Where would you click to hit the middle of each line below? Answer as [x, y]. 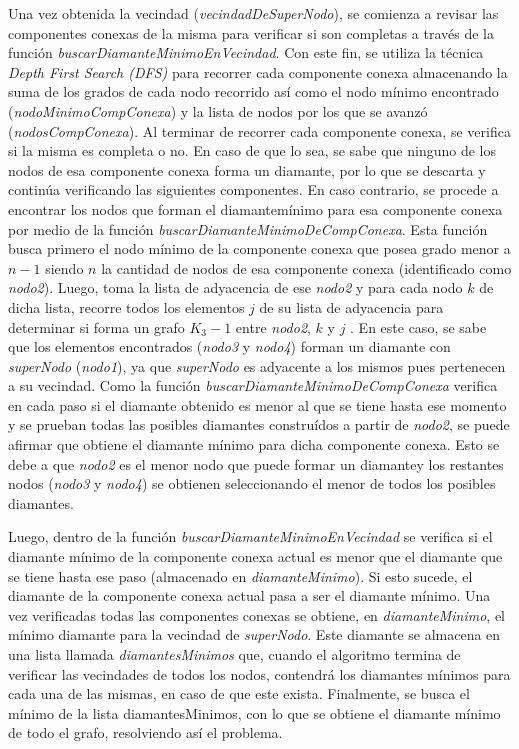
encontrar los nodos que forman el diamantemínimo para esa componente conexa [255, 208]
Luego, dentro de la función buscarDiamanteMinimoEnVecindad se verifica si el [250, 536]
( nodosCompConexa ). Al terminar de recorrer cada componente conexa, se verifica [259, 130]
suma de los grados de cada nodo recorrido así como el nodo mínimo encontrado [253, 91]
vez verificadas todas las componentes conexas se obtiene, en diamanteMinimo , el [257, 614]
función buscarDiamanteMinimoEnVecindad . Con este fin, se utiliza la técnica [246, 52]
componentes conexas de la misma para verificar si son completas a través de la [251, 32]
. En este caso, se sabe [418, 326]
